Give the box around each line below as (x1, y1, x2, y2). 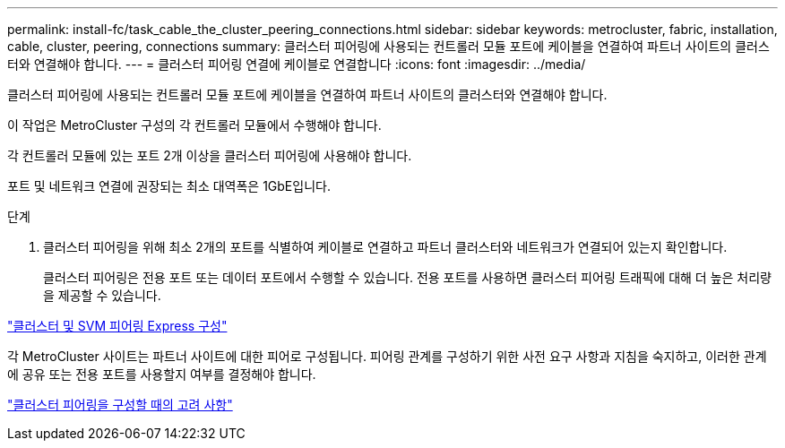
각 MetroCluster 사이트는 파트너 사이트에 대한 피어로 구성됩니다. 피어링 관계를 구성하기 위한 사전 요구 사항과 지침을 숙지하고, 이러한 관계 (7, 349, 767, 364)
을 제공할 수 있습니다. (43, 288, 161, 303)
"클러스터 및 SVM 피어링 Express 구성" (7, 318, 228, 333)
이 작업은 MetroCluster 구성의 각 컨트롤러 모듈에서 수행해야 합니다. (7, 117, 382, 133)
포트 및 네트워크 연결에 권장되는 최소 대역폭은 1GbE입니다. (7, 178, 331, 194)
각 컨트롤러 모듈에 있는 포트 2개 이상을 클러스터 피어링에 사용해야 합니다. (7, 148, 412, 163)
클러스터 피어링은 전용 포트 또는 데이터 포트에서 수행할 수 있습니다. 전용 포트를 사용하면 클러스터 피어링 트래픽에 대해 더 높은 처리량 (43, 270, 772, 285)
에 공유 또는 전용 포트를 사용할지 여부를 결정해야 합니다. (7, 366, 316, 382)
